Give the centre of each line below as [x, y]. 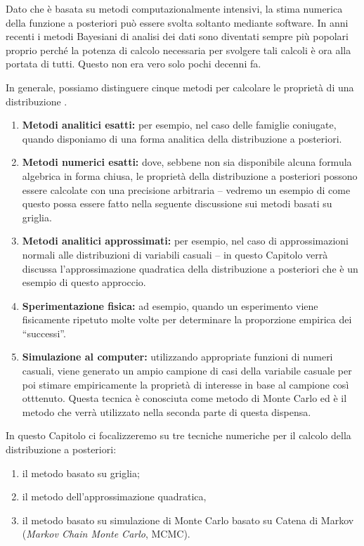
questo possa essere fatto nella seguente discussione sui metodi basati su [177, 203]
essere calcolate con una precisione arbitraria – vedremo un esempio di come [186, 189]
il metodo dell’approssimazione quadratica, [114, 496]
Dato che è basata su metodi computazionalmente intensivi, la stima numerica [174, 8]
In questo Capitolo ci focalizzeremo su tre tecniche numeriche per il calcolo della [178, 435]
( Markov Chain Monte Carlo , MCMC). [106, 534]
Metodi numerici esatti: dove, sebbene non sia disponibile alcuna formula [187, 162]
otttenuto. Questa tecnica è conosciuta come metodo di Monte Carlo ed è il [184, 398]
